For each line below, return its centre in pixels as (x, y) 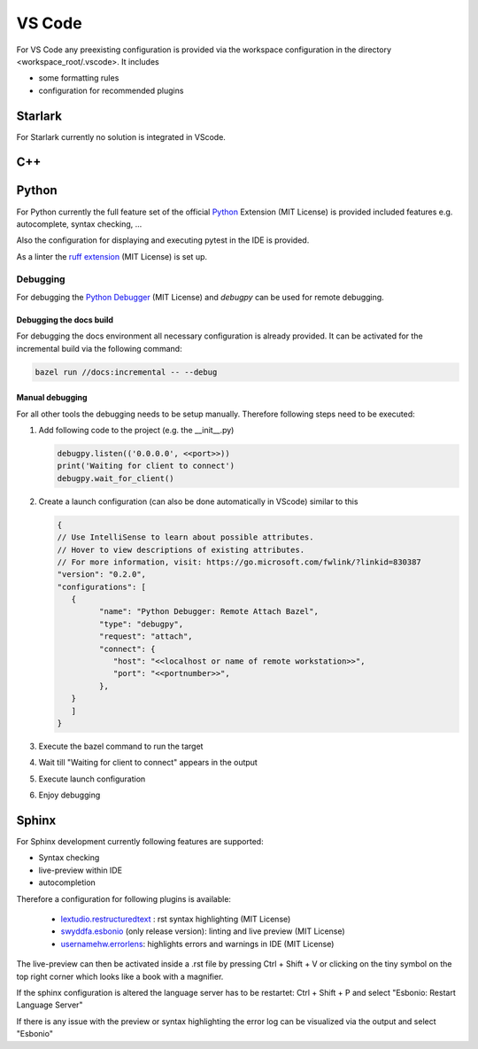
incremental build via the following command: (99, 348)
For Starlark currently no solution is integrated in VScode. (121, 136)
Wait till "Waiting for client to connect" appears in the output (148, 763)
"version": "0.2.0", (101, 575)
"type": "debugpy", (141, 624)
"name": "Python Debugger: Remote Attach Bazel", (208, 612)
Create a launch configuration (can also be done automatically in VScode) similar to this (198, 501)
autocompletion (67, 882)
